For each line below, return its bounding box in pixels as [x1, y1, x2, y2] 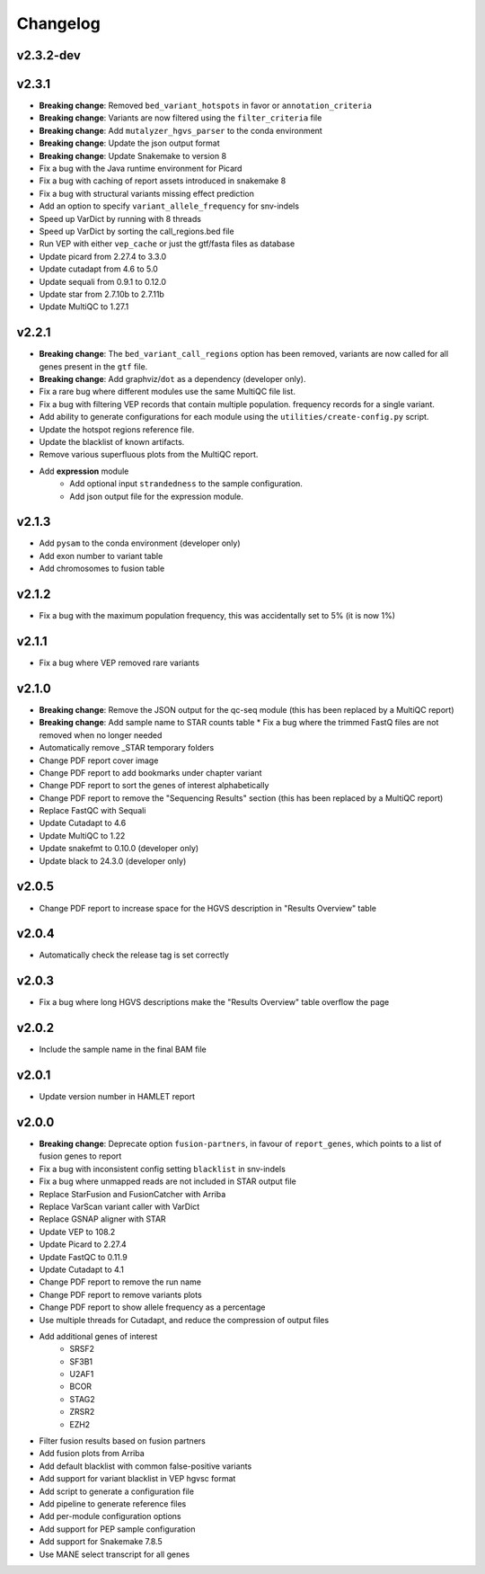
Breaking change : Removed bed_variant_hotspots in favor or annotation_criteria [39, 100, 373, 111]
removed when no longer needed [39, 729, 163, 741]
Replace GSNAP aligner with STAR [39, 1214, 166, 1224]
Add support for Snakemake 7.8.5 [39, 1536, 163, 1547]
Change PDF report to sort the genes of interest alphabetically [39, 780, 269, 791]
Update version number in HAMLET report [39, 1091, 195, 1102]
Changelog [16, 13, 101, 33]
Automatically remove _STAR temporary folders [39, 743, 215, 753]
